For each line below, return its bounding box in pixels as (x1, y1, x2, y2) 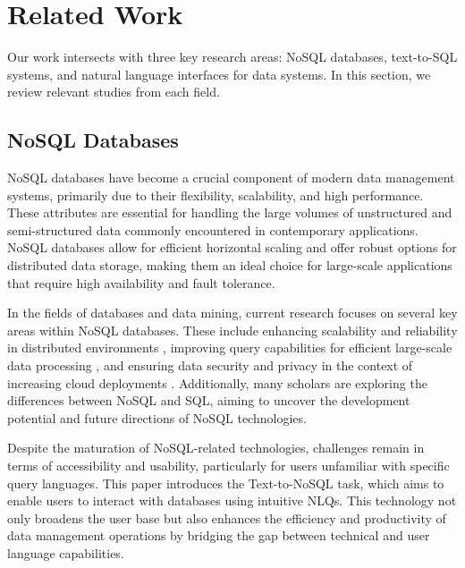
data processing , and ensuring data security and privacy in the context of (7, 356, 413, 375)
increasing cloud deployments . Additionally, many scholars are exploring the (7, 373, 427, 392)
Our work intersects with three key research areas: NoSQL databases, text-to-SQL (7, 47, 458, 66)
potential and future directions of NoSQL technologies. (7, 408, 307, 427)
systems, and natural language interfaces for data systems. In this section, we (7, 64, 431, 83)
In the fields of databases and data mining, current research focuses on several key (7, 303, 458, 322)
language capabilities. (7, 543, 124, 562)
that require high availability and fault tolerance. (7, 273, 275, 292)
